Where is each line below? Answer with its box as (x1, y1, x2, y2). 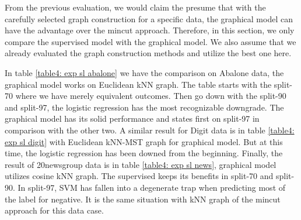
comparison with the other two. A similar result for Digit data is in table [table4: (5, 123, 295, 136)
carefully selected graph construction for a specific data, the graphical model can (5, 12, 293, 25)
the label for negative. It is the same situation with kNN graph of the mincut (5, 192, 281, 205)
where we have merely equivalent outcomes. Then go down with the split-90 (15, 90, 286, 102)
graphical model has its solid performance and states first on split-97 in (5, 112, 260, 125)
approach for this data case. (5, 204, 104, 216)
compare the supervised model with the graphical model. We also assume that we (5, 35, 296, 47)
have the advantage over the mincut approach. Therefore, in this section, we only (5, 24, 295, 36)
